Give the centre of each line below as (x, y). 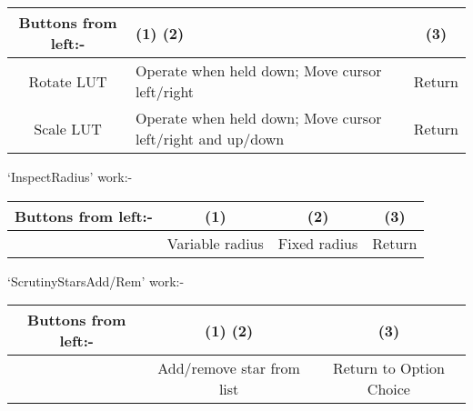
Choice (388, 389)
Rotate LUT (68, 81)
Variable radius (215, 243)
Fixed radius (318, 243)
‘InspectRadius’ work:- (70, 176)
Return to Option (388, 368)
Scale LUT (68, 128)
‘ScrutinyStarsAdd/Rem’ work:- (96, 281)
